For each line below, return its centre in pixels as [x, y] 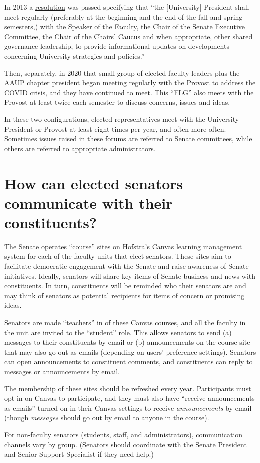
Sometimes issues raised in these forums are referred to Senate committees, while [128, 139]
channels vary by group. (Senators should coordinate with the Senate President [125, 444]
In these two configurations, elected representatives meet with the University [122, 119]
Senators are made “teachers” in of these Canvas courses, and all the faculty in [125, 322]
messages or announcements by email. [62, 371]
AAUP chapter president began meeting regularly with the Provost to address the [130, 83]
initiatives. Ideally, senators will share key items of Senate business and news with [130, 276]
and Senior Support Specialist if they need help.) [79, 454]
